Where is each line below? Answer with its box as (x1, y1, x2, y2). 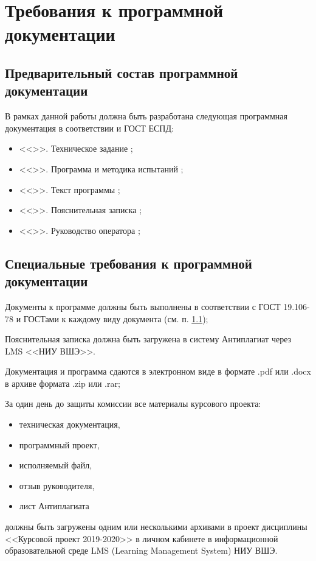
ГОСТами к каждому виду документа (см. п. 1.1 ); (23, 312, 208, 325)
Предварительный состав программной (5, 63, 238, 82)
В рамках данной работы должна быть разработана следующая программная (5, 110, 287, 122)
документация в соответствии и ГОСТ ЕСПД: (5, 121, 174, 134)
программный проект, (19, 438, 100, 451)
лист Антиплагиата (19, 499, 89, 512)
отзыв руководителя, (19, 479, 95, 492)
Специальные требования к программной (5, 253, 252, 272)
